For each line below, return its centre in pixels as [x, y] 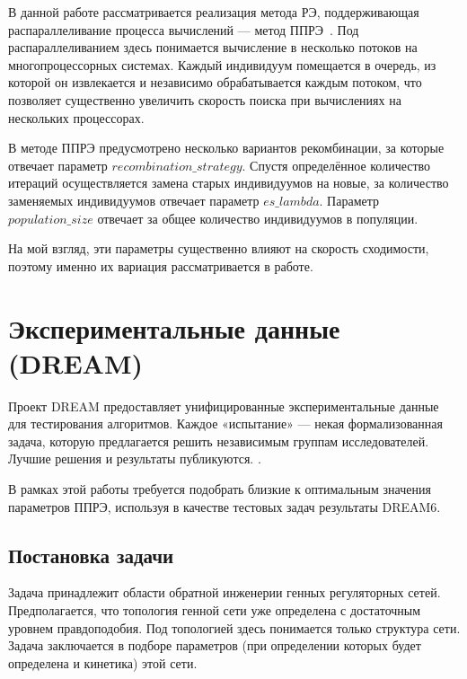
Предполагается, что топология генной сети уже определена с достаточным [215, 609]
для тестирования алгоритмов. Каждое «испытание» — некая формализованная [225, 423]
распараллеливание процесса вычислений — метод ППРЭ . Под [184, 29]
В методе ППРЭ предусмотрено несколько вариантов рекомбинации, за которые [226, 148]
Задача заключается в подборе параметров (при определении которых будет [215, 645]
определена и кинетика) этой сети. [103, 662]
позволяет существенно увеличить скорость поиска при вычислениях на [205, 99]
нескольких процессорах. [76, 117]
